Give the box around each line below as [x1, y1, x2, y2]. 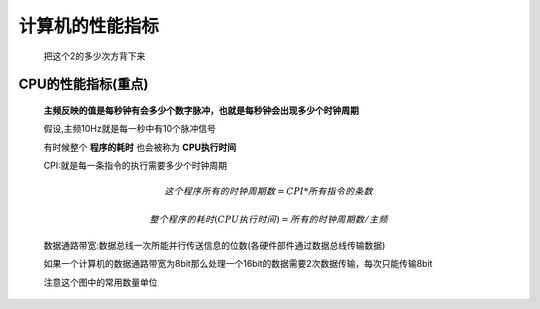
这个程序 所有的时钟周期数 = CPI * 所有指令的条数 [164, 186, 374, 197]
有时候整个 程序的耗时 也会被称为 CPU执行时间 [43, 141, 237, 153]
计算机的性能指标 [18, 15, 160, 37]
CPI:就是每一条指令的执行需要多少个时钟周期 [43, 160, 227, 172]
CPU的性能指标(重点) [18, 76, 149, 93]
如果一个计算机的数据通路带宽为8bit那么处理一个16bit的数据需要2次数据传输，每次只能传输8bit [43, 258, 433, 270]
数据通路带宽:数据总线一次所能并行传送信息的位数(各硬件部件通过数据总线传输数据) [43, 240, 386, 252]
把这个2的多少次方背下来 [43, 50, 146, 62]
